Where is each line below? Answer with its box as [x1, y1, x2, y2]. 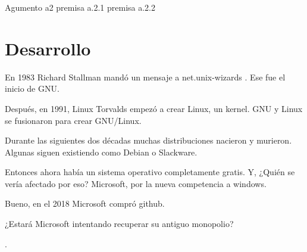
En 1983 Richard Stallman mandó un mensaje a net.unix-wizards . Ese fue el [5, 70, 286, 83]
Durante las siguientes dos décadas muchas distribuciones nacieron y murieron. [5, 134, 292, 147]
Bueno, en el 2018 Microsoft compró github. [5, 197, 165, 210]
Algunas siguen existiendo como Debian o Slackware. [5, 145, 198, 158]
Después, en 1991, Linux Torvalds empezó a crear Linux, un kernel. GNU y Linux [5, 102, 303, 114]
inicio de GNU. [5, 82, 59, 95]
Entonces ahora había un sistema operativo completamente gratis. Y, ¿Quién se [5, 166, 295, 178]
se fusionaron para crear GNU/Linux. [5, 114, 142, 126]
